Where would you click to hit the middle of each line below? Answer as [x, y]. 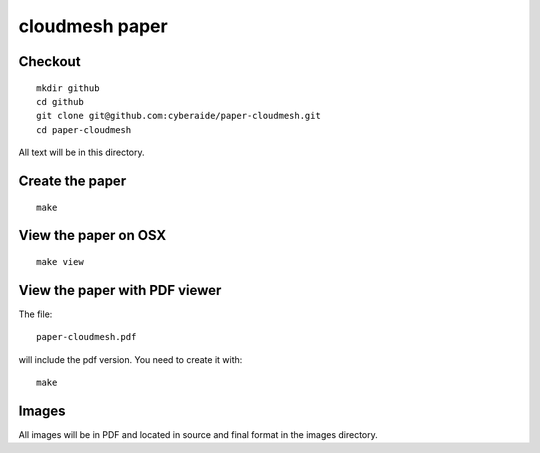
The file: [35, 314]
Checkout [49, 61]
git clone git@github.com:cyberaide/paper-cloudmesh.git [179, 116]
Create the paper [72, 180]
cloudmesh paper [93, 26]
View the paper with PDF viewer [120, 290]
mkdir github [68, 88]
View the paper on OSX [92, 235]
